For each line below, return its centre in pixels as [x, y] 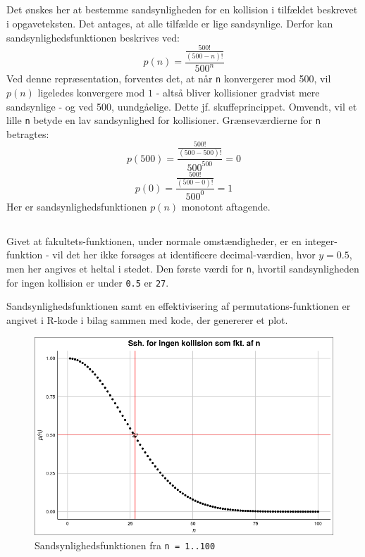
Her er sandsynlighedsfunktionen [77, 206]
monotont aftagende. [226, 206]
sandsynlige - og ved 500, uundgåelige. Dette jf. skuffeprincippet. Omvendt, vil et [182, 106]
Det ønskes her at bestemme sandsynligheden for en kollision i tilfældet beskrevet [182, 10]
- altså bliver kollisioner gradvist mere [238, 93]
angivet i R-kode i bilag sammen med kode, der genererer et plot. [147, 319]
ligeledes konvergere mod [91, 93]
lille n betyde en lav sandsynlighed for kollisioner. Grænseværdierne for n [163, 120]
